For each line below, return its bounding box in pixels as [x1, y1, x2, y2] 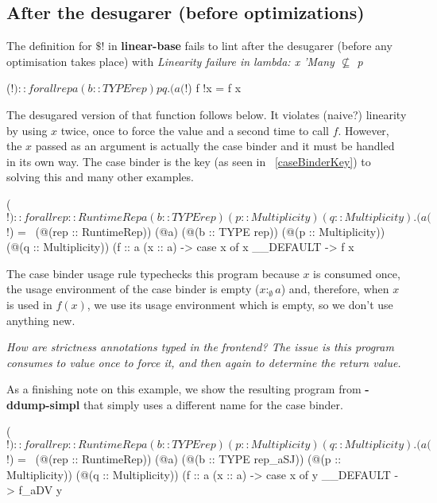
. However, [338, 122, 389, 138]
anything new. [6, 311, 75, 328]
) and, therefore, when [280, 281, 389, 297]
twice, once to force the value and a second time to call [60, 122, 329, 138]
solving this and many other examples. [6, 168, 194, 185]
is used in [6, 296, 52, 312]
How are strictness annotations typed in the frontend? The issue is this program [6, 339, 394, 355]
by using [6, 122, 48, 138]
